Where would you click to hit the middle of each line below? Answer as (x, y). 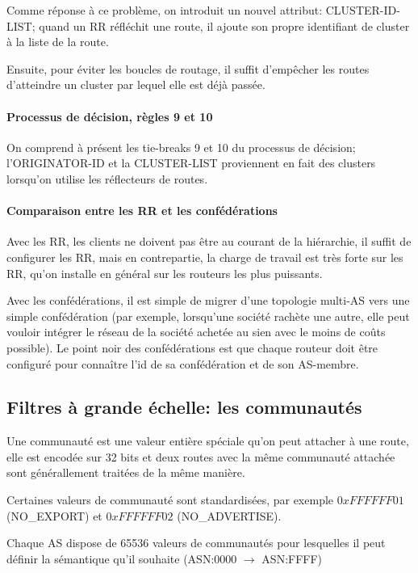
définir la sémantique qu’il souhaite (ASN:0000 (122, 558)
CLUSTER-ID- (363, 10)
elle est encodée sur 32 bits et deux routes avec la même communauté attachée (201, 456)
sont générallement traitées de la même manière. (126, 472)
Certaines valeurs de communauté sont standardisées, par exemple (170, 500)
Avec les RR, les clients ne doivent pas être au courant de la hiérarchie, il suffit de (209, 241)
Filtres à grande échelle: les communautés (184, 407)
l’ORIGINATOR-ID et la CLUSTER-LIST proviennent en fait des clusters (191, 163)
